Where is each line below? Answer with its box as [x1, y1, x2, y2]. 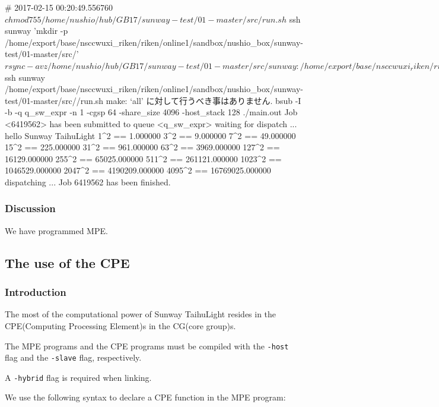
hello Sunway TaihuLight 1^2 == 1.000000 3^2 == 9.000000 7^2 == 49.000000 [5, 129, 296, 141]
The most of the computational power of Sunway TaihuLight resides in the [5, 308, 276, 320]
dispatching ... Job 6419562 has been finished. [5, 175, 171, 188]
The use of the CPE [5, 253, 130, 272]
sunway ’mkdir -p [5, 24, 68, 37]
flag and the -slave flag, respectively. [5, 351, 142, 364]
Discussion [5, 201, 56, 216]
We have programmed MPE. [5, 224, 108, 236]
